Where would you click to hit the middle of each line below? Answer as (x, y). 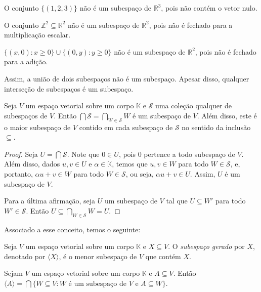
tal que (177, 201)
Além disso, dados (32, 164)
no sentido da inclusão (216, 127)
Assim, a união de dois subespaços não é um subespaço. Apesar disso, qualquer (127, 78)
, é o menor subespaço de (98, 256)
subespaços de (26, 115)
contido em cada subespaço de (126, 127)
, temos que (130, 164)
